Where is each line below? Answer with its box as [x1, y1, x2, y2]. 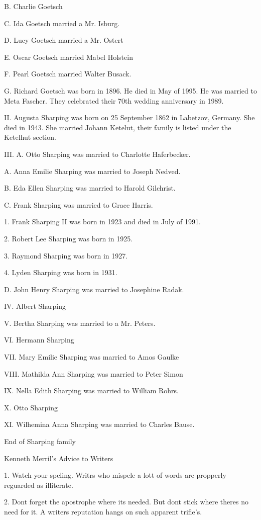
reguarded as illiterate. [4, 479, 73, 490]
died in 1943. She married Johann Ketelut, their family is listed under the [4, 122, 231, 132]
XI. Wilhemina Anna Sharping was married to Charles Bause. [4, 419, 195, 429]
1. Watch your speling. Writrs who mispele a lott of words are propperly [4, 470, 226, 480]
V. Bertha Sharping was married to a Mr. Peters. [4, 317, 156, 328]
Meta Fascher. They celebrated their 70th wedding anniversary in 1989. [4, 95, 224, 106]
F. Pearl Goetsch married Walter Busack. [4, 68, 132, 79]
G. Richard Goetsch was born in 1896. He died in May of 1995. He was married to [4, 85, 257, 96]
